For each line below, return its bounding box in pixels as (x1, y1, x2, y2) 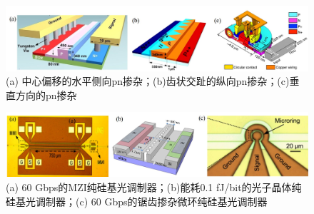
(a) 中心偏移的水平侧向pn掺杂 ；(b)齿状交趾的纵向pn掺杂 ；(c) (6, 73, 290, 88)
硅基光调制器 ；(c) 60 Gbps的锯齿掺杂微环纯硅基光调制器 (6, 193, 268, 208)
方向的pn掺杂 (15, 87, 77, 102)
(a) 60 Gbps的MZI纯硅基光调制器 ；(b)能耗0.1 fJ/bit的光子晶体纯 (6, 180, 302, 195)
